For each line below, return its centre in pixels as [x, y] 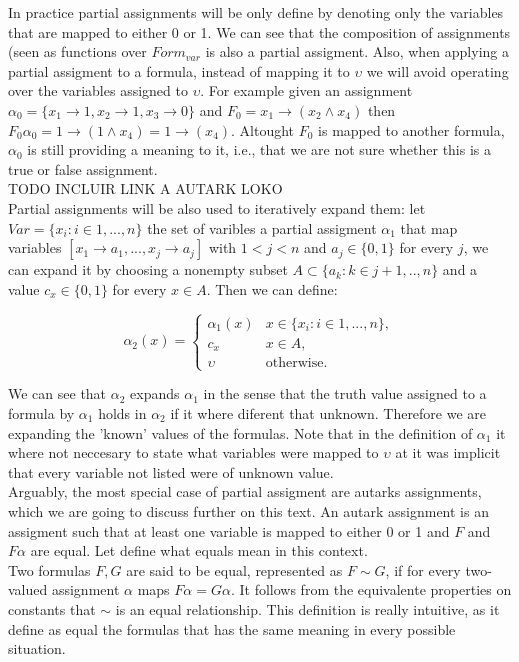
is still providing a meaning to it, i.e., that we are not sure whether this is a [259, 149]
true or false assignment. [83, 168]
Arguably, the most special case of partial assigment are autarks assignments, [245, 491]
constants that [52, 608]
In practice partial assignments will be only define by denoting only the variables [256, 12]
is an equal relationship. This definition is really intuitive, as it [307, 608]
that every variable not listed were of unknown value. [171, 471]
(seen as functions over [77, 51]
